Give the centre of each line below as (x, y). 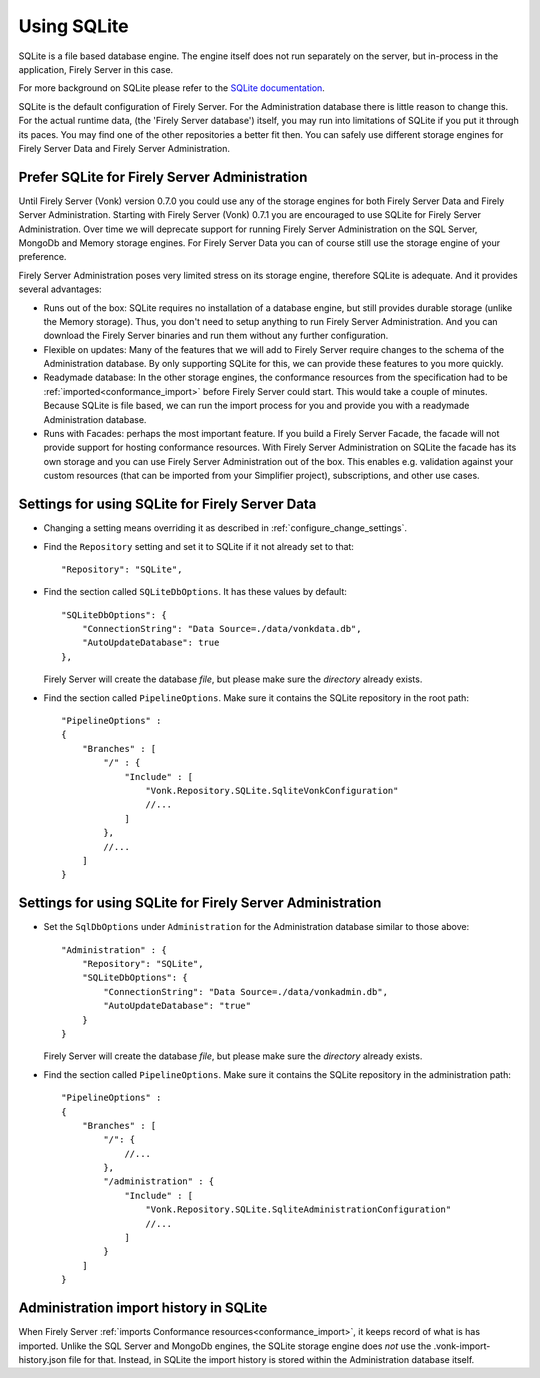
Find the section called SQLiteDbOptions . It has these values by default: (195, 592)
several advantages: (60, 289)
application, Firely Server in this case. (96, 69)
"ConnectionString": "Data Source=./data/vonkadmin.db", (246, 991)
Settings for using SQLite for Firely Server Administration (200, 903)
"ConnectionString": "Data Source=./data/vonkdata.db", (221, 629)
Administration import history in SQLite (143, 1308)
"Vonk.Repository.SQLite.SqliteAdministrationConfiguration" (298, 1209)
